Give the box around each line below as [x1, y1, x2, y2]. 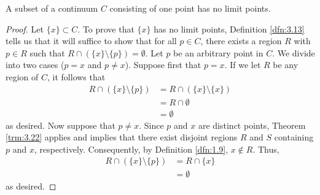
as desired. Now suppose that [6, 118, 115, 131]
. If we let [224, 58, 261, 71]
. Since [139, 118, 164, 131]
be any [273, 58, 299, 71]
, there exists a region [200, 34, 282, 47]
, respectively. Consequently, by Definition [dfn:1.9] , [34, 142, 228, 155]
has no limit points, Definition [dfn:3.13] [154, 22, 305, 35]
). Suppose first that [125, 58, 201, 71]
